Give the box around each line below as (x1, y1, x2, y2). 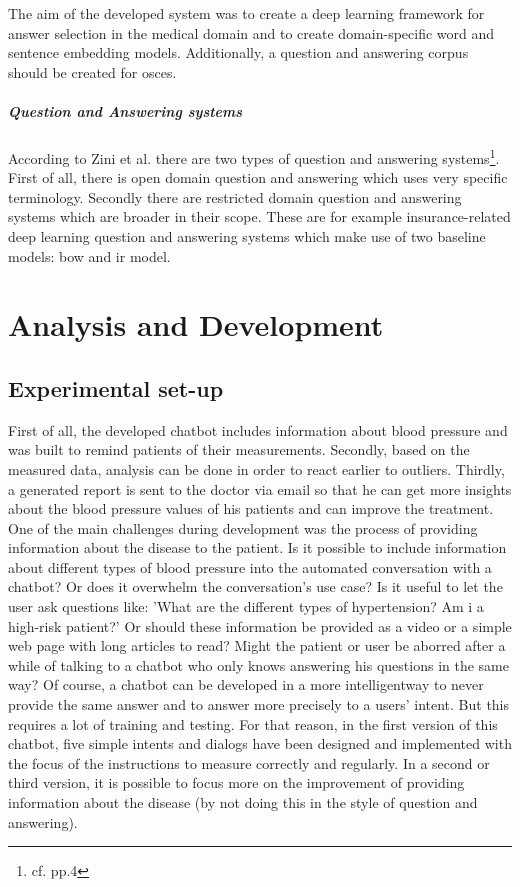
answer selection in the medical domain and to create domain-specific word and (8, 22, 495, 43)
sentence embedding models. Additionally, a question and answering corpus (8, 42, 469, 63)
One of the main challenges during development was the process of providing (8, 517, 478, 538)
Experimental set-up (8, 372, 224, 403)
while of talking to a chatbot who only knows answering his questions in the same (8, 654, 509, 675)
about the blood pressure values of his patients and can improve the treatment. (8, 498, 494, 519)
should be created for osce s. (8, 61, 177, 82)
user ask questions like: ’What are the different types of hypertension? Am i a (8, 596, 484, 617)
